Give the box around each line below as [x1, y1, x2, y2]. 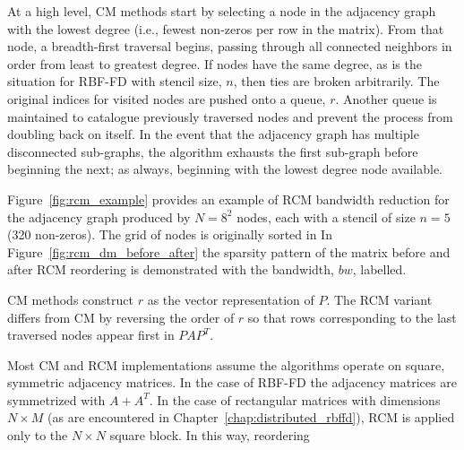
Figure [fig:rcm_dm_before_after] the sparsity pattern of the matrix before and [7, 242, 451, 261]
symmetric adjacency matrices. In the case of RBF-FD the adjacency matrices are [7, 373, 457, 392]
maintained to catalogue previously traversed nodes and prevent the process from [7, 107, 453, 125]
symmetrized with [7, 390, 106, 409]
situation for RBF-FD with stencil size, [7, 72, 222, 91]
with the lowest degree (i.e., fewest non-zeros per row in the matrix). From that [7, 19, 444, 38]
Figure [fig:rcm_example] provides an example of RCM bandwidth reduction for [7, 189, 450, 208]
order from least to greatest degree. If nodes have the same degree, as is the [7, 54, 422, 73]
